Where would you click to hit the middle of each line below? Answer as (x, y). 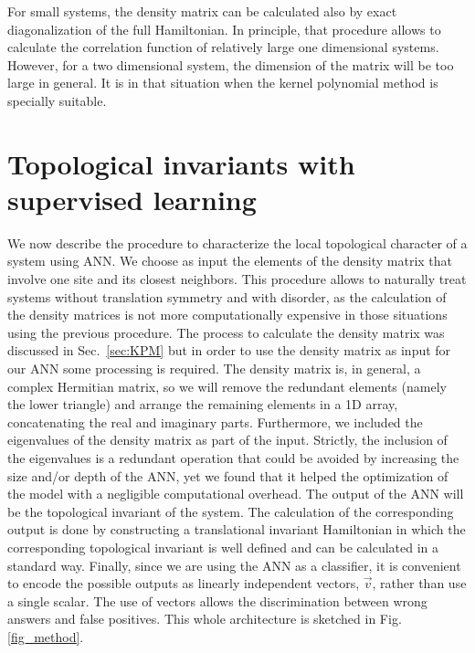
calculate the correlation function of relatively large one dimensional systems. (223, 47)
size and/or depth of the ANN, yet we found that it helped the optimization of (228, 475)
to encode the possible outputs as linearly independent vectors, (184, 583)
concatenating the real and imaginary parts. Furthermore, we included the (215, 421)
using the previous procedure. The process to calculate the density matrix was (226, 332)
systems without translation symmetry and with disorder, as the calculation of (227, 296)
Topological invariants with (181, 163)
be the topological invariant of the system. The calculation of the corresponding (231, 511)
